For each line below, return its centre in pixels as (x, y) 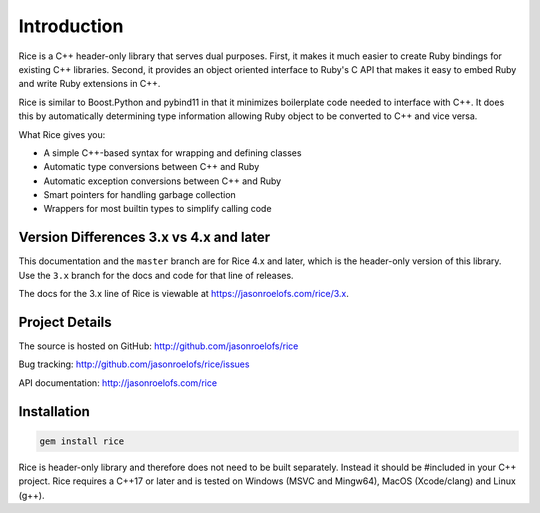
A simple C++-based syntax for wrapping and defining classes (172, 152)
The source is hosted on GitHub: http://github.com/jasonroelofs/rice (158, 346)
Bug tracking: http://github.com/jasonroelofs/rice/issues (134, 364)
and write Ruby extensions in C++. (89, 84)
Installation (54, 411)
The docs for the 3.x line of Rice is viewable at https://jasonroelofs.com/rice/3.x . (184, 294)
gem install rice (82, 441)
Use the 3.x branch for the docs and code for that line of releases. (156, 275)
